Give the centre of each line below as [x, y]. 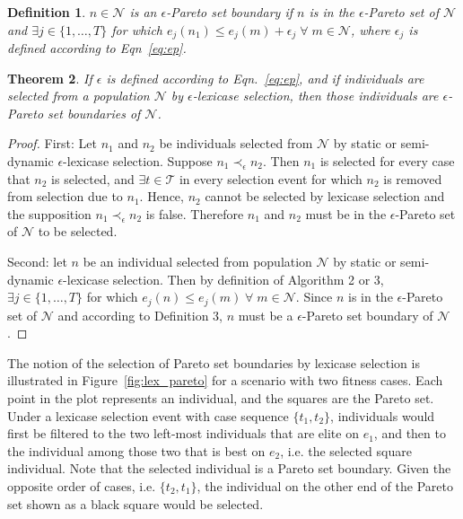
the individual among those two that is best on [136, 450]
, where [370, 29]
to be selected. [78, 231]
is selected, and [93, 178]
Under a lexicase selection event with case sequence [148, 415]
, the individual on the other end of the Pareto [325, 485]
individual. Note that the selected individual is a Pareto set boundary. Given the [229, 468]
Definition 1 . [47, 12]
